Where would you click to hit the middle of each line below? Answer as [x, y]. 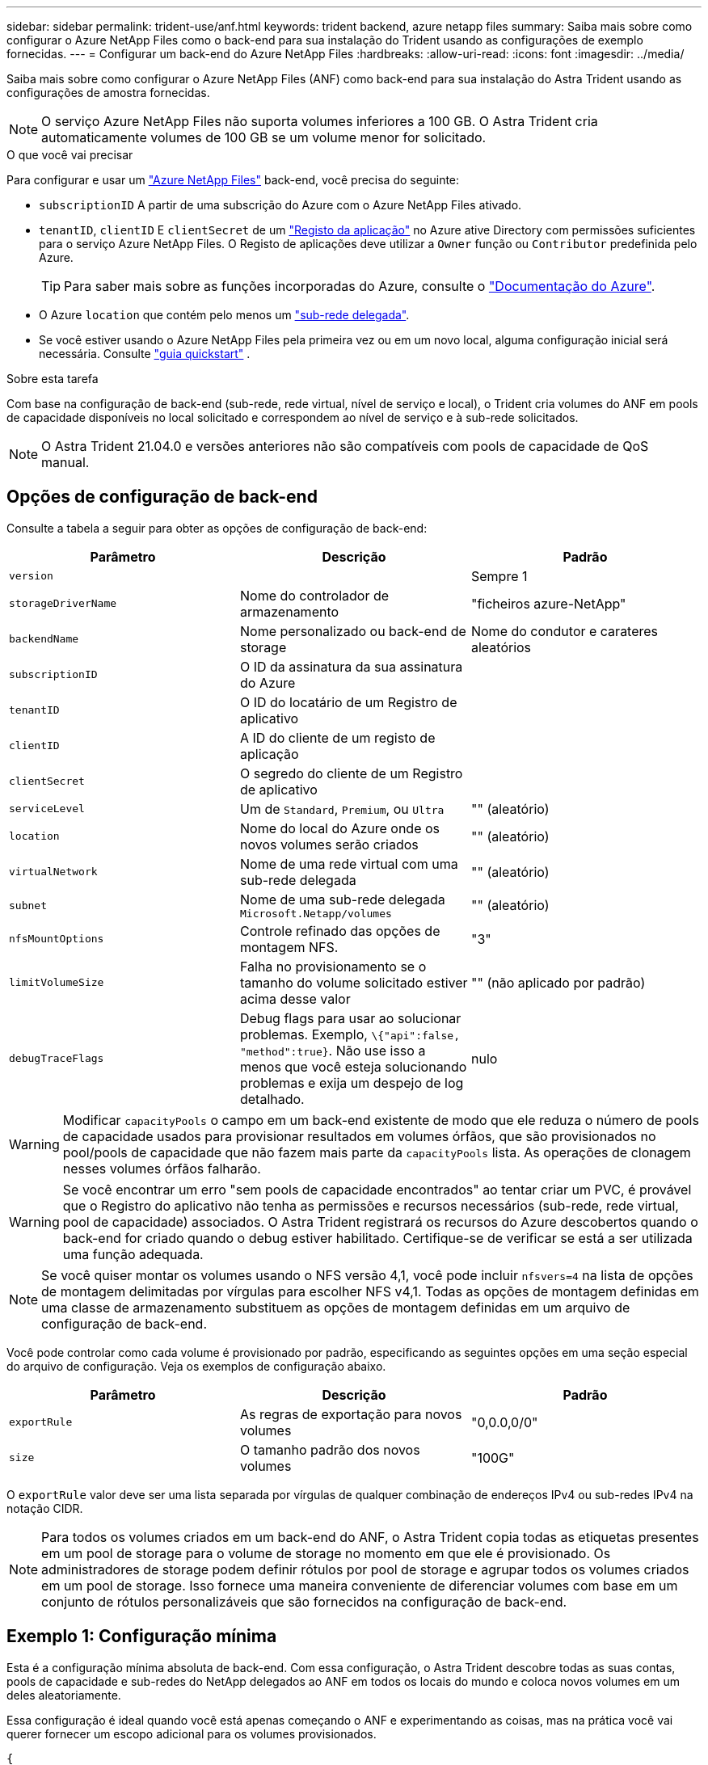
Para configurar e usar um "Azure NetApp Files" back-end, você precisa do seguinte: [233, 180]
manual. [65, 462]
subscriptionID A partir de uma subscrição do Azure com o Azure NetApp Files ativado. [280, 205]
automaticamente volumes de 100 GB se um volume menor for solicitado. [264, 137]
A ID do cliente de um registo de [337, 737]
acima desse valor [295, 998]
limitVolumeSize [57, 983]
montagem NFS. [289, 947]
